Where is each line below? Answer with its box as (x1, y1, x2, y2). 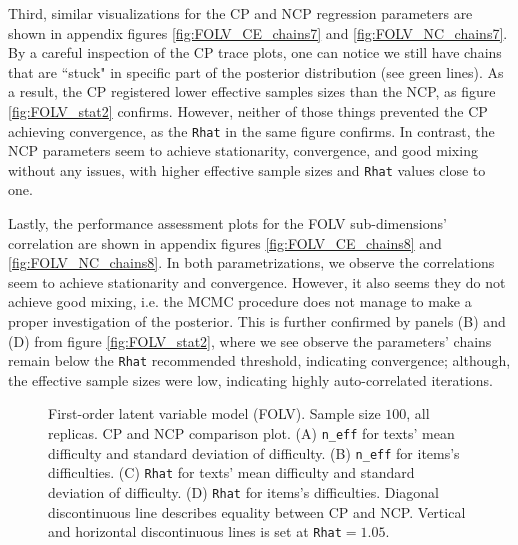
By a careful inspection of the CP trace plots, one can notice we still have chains (8, 42, 502, 63)
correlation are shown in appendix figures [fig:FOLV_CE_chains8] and (8, 232, 442, 253)
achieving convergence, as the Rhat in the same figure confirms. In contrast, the (8, 120, 495, 141)
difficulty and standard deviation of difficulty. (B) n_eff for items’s (48, 442, 460, 463)
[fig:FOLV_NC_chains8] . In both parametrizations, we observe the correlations (8, 252, 495, 273)
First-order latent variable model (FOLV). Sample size (48, 403, 381, 424)
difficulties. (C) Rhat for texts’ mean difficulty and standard (48, 462, 415, 483)
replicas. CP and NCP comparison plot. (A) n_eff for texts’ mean (48, 423, 455, 444)
